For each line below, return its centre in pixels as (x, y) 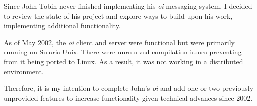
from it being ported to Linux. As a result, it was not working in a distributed (124, 61)
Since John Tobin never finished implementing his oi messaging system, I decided (128, 6)
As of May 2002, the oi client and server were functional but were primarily (119, 42)
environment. (24, 71)
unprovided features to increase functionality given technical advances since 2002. (128, 97)
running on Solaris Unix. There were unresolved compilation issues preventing (123, 52)
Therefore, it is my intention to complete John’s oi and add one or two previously (129, 88)
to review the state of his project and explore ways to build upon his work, (118, 16)
